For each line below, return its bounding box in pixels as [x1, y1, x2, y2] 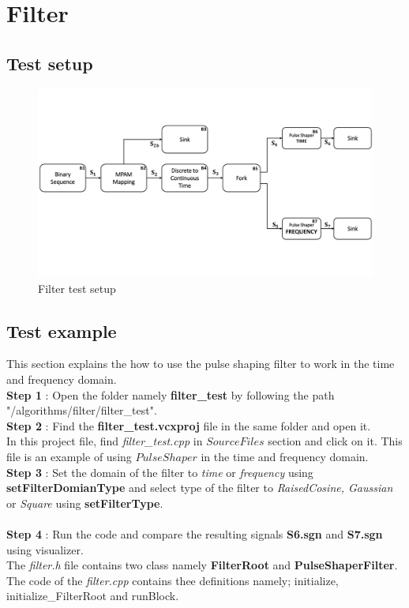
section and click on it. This [268, 433, 403, 449]
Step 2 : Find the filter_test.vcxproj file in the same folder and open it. [6, 417, 371, 433]
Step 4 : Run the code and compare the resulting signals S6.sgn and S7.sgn [6, 526, 383, 542]
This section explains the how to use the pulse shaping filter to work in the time [6, 355, 395, 372]
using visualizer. [6, 541, 84, 557]
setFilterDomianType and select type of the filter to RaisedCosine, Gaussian [6, 479, 393, 496]
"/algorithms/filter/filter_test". [6, 402, 157, 418]
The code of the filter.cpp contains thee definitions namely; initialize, [6, 572, 339, 588]
